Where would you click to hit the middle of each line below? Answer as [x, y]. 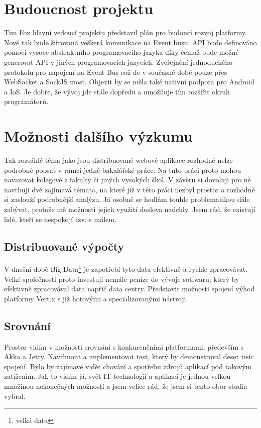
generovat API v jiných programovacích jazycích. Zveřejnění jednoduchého [118, 62]
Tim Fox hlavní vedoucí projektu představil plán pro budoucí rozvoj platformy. [125, 32]
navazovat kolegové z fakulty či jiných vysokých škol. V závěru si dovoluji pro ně [127, 180]
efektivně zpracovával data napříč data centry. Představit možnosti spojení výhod [129, 289]
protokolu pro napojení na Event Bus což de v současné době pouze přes [116, 72]
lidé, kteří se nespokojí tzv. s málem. [60, 219]
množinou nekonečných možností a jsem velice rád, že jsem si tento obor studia [126, 386]
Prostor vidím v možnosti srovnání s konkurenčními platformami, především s [124, 346]
